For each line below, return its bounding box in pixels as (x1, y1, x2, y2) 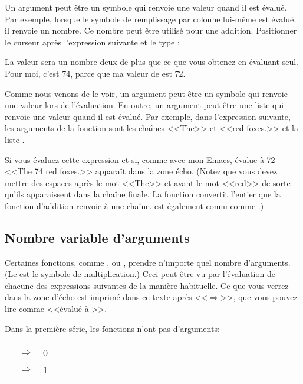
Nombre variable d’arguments (5, 228, 190, 246)
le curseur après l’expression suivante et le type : (5, 35, 180, 48)
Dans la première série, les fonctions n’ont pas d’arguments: (5, 322, 220, 334)
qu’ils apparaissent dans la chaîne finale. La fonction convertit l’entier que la (5, 188, 281, 200)
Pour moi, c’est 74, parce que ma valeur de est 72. (5, 67, 186, 79)
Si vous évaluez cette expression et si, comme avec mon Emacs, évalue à (5, 153, 264, 165)
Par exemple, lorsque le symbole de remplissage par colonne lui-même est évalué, (5, 12, 297, 25)
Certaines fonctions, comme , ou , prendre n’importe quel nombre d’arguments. (5, 256, 291, 268)
